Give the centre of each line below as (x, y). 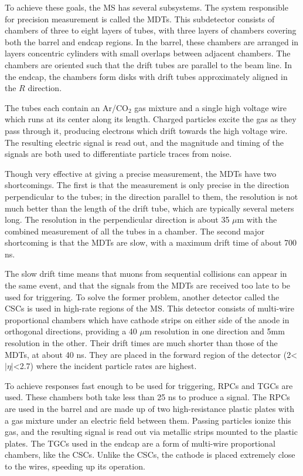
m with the (257, 219)
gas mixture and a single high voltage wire (210, 107)
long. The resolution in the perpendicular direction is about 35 (117, 219)
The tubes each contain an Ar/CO (67, 107)
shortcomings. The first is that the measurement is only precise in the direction (147, 185)
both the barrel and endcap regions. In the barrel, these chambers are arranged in (152, 41)
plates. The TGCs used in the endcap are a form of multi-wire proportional (140, 443)
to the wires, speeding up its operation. (75, 466)
